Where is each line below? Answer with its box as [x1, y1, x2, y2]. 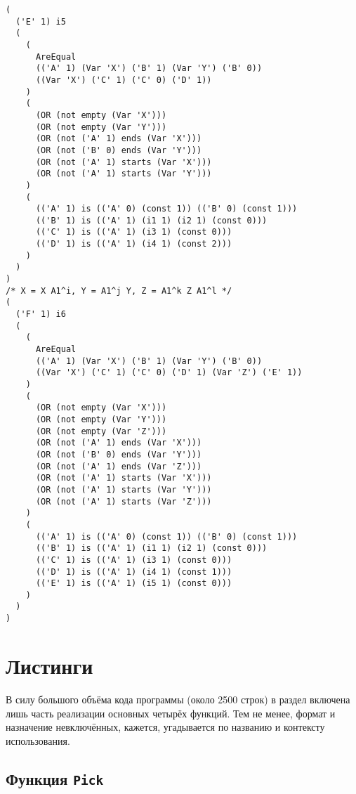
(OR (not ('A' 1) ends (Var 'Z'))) [35, 461, 202, 471]
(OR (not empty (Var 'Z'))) [35, 426, 167, 436]
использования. [6, 733, 70, 748]
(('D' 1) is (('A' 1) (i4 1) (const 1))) [35, 566, 232, 577]
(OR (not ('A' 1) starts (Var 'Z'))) [35, 496, 212, 507]
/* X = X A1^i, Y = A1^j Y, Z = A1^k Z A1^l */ [6, 285, 232, 296]
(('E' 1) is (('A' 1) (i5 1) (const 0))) [35, 578, 232, 589]
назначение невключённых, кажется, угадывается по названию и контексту [6, 720, 325, 734]
